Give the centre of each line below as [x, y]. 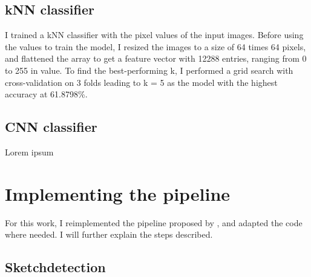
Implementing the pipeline [118, 193]
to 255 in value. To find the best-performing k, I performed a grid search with [149, 70]
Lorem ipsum [29, 152]
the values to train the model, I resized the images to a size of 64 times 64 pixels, [155, 46]
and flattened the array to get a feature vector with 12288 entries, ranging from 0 [156, 58]
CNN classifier [51, 127]
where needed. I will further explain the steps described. [109, 234]
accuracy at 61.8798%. [46, 94]
